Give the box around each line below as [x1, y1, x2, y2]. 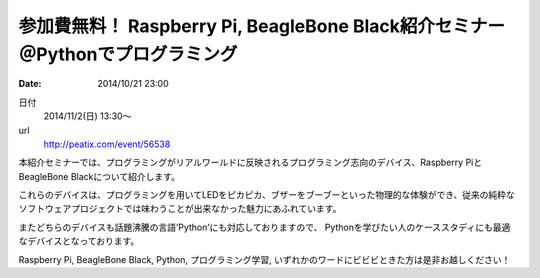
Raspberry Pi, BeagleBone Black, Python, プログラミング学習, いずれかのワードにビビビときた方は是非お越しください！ [18, 253, 511, 265]
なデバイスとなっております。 [18, 235, 140, 247]
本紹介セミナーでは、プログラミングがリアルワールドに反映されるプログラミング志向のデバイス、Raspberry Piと [18, 156, 483, 169]
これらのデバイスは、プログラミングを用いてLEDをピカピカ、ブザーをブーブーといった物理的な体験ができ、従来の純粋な [18, 189, 515, 201]
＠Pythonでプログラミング [18, 43, 238, 65]
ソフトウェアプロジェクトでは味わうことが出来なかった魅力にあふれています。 [18, 203, 342, 215]
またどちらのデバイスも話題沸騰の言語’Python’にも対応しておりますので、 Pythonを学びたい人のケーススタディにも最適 [18, 221, 511, 233]
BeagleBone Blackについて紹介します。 [18, 170, 180, 182]
